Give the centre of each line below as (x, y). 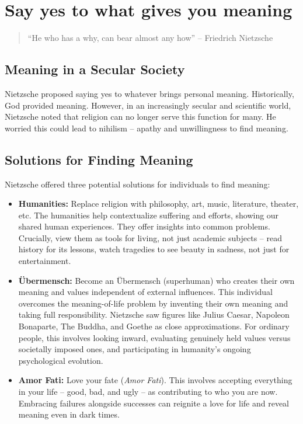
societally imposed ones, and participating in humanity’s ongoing (135, 349)
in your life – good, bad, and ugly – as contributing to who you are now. (148, 391)
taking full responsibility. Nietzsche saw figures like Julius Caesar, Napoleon (154, 314)
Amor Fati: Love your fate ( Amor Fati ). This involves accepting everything (155, 380)
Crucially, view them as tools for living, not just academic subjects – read (150, 237)
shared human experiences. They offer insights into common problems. (144, 226)
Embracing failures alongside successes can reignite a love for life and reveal (154, 403)
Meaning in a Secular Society (95, 69)
